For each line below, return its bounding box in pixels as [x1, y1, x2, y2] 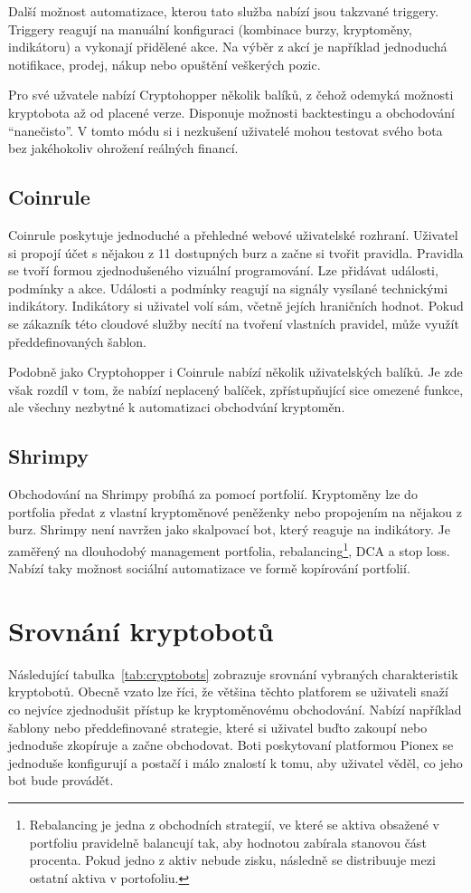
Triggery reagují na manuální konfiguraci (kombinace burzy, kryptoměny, [8, 19, 412, 38]
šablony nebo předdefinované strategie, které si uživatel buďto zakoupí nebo [8, 717, 428, 736]
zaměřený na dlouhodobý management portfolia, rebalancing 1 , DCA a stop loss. [8, 538, 450, 560]
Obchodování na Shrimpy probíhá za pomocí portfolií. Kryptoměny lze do [8, 485, 418, 504]
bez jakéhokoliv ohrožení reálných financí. [8, 139, 239, 158]
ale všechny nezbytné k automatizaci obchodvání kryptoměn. [8, 398, 345, 417]
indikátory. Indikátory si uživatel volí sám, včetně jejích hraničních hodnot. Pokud [8, 296, 464, 315]
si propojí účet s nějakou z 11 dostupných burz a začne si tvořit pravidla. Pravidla [8, 243, 464, 262]
